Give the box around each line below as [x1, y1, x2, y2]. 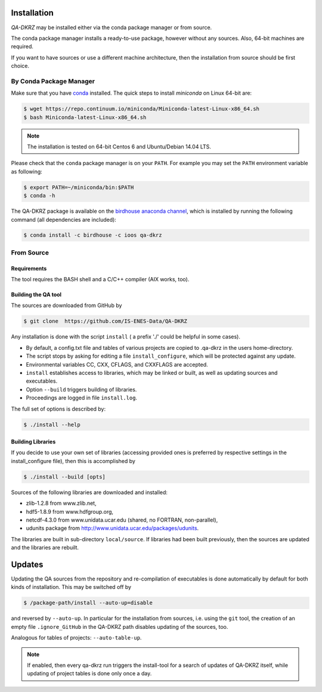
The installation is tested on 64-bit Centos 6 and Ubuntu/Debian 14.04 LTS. [27, 143, 212, 150]
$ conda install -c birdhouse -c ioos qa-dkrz [23, 232, 162, 238]
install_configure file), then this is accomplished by [11, 457, 135, 464]
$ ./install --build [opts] [23, 473, 106, 480]
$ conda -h [23, 193, 55, 199]
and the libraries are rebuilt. [11, 544, 79, 551]
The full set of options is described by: [11, 405, 106, 412]
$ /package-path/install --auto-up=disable [23, 600, 153, 606]
